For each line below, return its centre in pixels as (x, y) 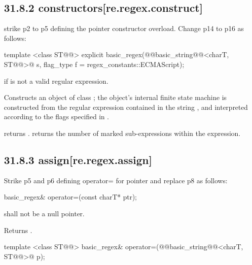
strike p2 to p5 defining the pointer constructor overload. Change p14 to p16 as (124, 28)
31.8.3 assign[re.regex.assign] (78, 159)
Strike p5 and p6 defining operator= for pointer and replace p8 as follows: (116, 180)
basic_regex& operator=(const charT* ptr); (71, 197)
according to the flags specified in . (56, 116)
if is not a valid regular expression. (56, 81)
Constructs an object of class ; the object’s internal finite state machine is (115, 97)
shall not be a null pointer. (44, 213)
